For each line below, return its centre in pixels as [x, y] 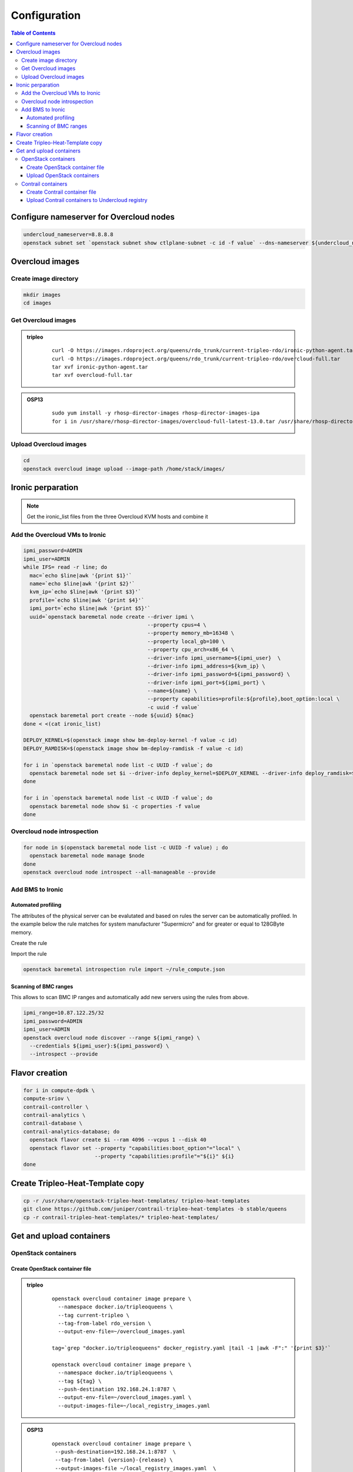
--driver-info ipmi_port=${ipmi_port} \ [207, 682]
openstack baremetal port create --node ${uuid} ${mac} [112, 716]
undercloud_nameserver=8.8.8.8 [69, 235]
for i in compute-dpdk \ [59, 1090]
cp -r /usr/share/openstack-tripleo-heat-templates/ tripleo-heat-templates [136, 1201]
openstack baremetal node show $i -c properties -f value [115, 806]
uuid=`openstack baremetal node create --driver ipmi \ [112, 616]
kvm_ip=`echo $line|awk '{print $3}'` [85, 592]
